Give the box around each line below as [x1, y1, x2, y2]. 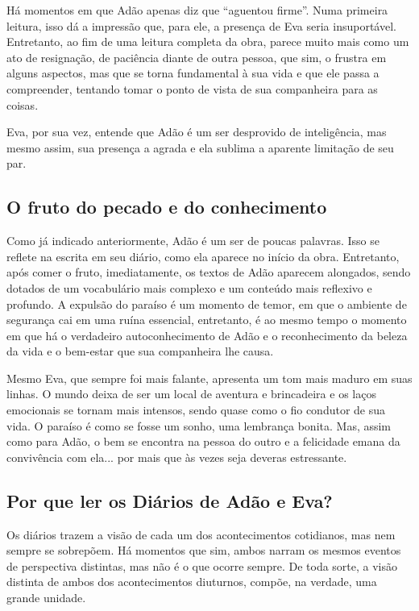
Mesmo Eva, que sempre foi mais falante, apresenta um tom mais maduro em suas [6, 369, 413, 386]
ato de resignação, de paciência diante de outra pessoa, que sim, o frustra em [6, 48, 387, 65]
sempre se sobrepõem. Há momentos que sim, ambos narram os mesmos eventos [6, 542, 401, 559]
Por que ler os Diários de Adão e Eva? [6, 488, 333, 513]
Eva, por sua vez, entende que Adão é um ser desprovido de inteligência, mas [6, 123, 387, 140]
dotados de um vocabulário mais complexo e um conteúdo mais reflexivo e [6, 279, 372, 296]
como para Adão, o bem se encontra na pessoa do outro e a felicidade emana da [6, 433, 400, 450]
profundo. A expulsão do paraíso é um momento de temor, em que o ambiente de [6, 295, 407, 312]
